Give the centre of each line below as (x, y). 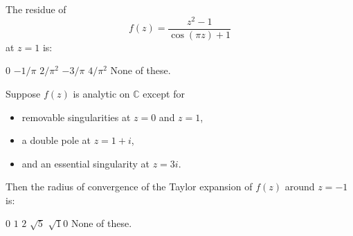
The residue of (36, 9)
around (300, 187)
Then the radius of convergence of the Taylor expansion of (129, 187)
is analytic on (101, 93)
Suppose (23, 93)
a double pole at (56, 140)
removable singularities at (76, 117)
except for (164, 93)
